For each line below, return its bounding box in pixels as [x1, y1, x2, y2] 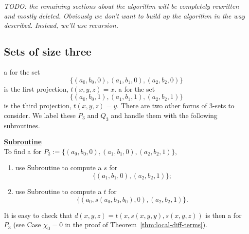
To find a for [4, 146, 42, 156]
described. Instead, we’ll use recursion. [4, 20, 118, 30]
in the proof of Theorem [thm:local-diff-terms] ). [65, 219, 207, 230]
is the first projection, [4, 83, 69, 94]
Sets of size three [4, 44, 91, 59]
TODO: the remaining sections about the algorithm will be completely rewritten [4, 1, 239, 11]
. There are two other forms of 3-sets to [117, 100, 234, 111]
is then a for [205, 210, 242, 220]
